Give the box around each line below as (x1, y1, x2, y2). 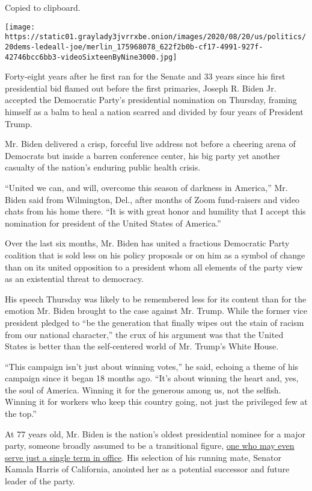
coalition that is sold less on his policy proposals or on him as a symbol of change (5, 248, 305, 261)
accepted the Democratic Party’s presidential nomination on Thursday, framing (5, 93, 297, 106)
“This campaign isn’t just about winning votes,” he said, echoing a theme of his (5, 360, 299, 372)
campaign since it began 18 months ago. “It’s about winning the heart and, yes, (5, 372, 299, 384)
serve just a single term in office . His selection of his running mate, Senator (5, 451, 281, 463)
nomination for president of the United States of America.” (5, 216, 221, 229)
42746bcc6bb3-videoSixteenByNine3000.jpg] (5, 52, 177, 61)
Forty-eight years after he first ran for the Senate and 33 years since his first (5, 70, 286, 83)
